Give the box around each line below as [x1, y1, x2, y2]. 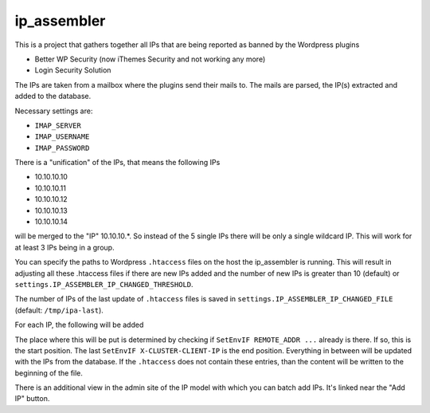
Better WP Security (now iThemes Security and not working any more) [34, 54, 266, 64]
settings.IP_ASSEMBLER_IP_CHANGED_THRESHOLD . [14, 279, 194, 289]
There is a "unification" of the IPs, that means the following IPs [14, 158, 221, 167]
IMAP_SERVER [34, 120, 81, 130]
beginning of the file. [14, 368, 84, 378]
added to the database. [14, 92, 92, 101]
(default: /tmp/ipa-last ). [14, 305, 104, 315]
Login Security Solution [34, 65, 111, 75]
